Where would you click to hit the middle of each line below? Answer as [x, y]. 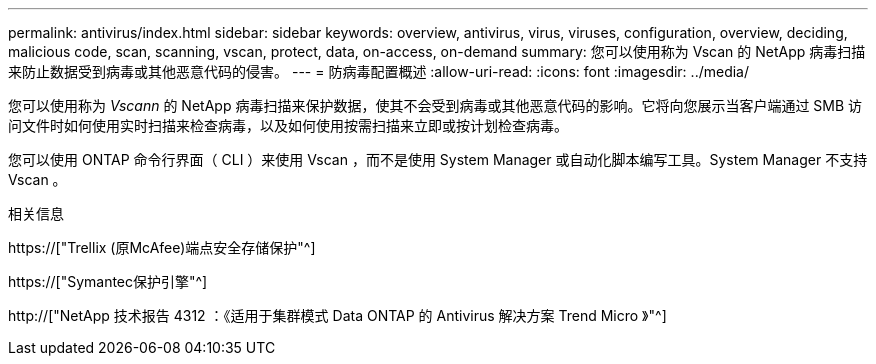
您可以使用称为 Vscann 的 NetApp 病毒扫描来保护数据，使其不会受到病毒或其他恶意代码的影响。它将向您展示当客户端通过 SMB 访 [435, 105]
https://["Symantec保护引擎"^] [108, 281]
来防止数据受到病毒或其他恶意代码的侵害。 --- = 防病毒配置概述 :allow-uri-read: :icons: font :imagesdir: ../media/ [379, 71]
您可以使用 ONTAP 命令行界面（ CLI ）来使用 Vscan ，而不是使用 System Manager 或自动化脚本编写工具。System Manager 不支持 [438, 159]
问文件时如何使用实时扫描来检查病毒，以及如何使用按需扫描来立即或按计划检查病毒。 [288, 125]
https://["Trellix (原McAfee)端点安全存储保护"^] [162, 247]
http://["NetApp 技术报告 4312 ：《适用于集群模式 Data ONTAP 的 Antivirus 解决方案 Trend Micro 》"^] [337, 315]
